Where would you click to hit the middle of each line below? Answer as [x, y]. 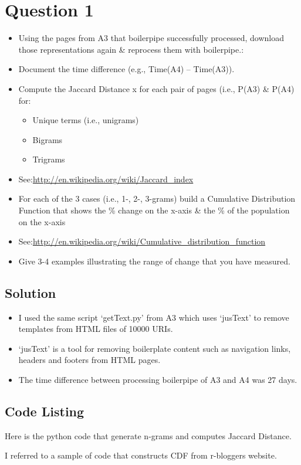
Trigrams [49, 159]
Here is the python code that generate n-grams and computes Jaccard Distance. [148, 435]
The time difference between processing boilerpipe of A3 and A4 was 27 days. [158, 380]
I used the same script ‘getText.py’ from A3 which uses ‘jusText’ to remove [154, 317]
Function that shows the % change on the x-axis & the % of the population [154, 210]
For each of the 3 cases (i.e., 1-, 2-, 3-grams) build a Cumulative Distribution [157, 198]
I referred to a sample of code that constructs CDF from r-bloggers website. [141, 455]
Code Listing [45, 411]
